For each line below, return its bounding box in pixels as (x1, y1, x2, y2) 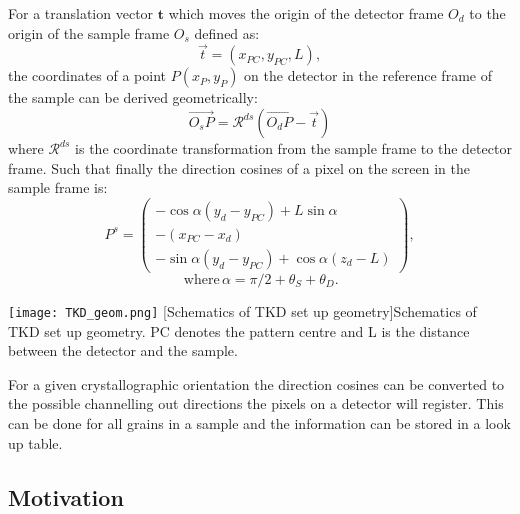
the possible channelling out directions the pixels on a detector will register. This (8, 393, 504, 414)
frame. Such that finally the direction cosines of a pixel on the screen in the (8, 157, 470, 178)
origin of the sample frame (8, 22, 170, 43)
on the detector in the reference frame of (244, 65, 492, 86)
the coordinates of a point (8, 65, 167, 86)
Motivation (8, 481, 124, 512)
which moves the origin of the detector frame (168, 3, 444, 23)
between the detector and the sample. (8, 340, 238, 361)
